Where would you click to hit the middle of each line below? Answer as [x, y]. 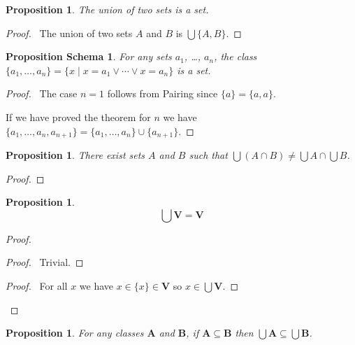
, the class [236, 56]
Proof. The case [42, 93]
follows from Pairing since [162, 93]
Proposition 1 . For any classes [75, 333]
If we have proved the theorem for [78, 117]
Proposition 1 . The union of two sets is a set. [107, 9]
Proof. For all [37, 285]
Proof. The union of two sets [69, 33]
